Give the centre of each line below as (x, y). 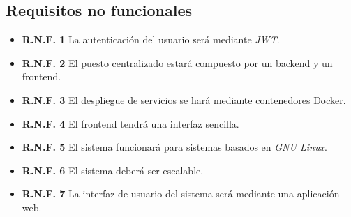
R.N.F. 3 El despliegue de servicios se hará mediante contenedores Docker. (184, 99)
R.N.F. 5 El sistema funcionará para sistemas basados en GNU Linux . (174, 147)
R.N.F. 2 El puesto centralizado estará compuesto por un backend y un (177, 62)
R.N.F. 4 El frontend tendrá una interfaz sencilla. (130, 123)
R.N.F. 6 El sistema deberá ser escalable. (113, 170)
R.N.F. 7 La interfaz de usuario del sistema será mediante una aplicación (181, 194)
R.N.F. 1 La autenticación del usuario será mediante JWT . (151, 39)
